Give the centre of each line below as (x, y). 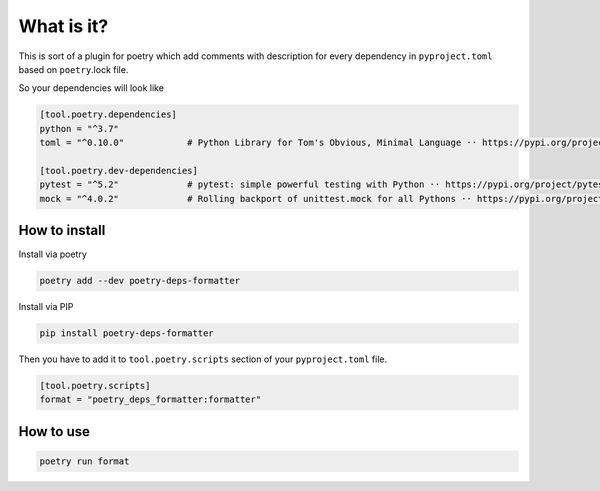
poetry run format (84, 461)
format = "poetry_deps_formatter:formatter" (150, 399)
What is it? (63, 26)
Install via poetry (52, 254)
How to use (54, 431)
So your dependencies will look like (91, 88)
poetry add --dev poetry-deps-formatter (139, 281)
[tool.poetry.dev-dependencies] (119, 170)
